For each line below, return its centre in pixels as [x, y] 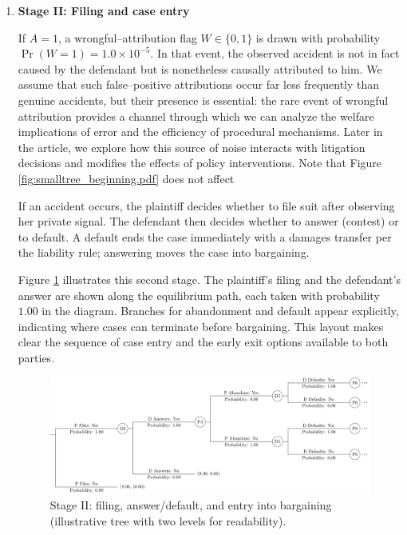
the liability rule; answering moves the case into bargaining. [164, 252]
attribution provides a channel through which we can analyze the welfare [196, 116]
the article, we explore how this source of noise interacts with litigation [192, 147]
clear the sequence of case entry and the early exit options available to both [203, 342]
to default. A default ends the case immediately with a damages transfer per [205, 236]
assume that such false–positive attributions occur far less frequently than [199, 84]
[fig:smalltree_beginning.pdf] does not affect [126, 178]
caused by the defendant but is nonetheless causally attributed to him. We [200, 68]
